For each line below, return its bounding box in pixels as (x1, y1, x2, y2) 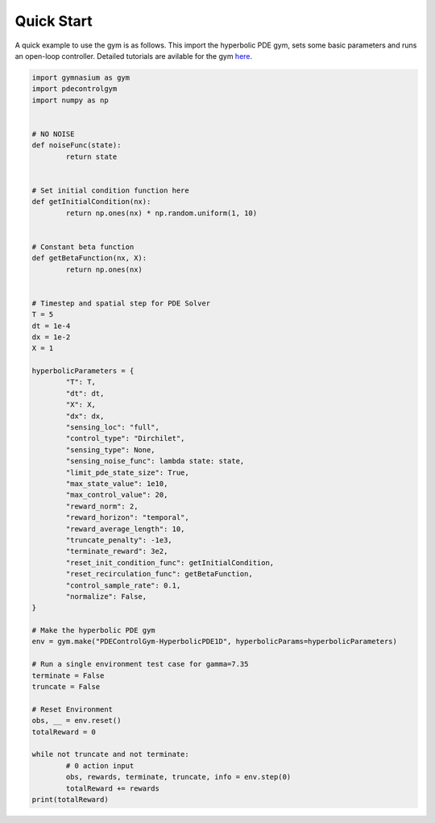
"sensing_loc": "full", (65, 423, 160, 432)
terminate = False (31, 671, 105, 680)
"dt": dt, (65, 389, 105, 398)
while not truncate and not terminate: (31, 750, 189, 759)
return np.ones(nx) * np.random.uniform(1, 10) (65, 208, 258, 218)
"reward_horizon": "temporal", (65, 513, 189, 522)
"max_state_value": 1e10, (65, 479, 168, 488)
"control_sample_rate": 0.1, (65, 580, 181, 590)
